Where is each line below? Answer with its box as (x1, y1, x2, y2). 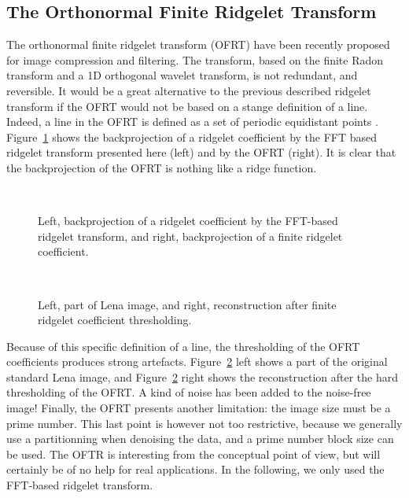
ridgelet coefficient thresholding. (38, 312, 192, 328)
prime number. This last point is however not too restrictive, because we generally (6, 415, 403, 431)
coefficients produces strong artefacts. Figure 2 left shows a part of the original (6, 353, 388, 370)
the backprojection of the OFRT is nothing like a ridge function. (6, 159, 317, 175)
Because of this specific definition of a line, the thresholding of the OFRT (6, 338, 360, 354)
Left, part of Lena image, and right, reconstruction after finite (38, 296, 337, 312)
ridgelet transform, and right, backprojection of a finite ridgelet (38, 227, 343, 244)
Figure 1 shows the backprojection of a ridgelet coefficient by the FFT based (6, 128, 378, 145)
